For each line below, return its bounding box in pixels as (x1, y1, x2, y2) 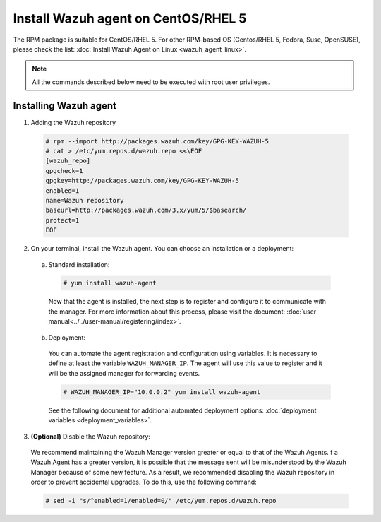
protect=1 (45, 216, 80, 224)
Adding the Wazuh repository (30, 118, 116, 126)
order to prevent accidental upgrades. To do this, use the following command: (30, 477, 257, 487)
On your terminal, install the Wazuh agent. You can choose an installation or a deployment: (30, 244, 294, 253)
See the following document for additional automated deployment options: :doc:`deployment (48, 406, 317, 415)
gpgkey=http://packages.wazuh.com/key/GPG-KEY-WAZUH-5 (45, 177, 239, 185)
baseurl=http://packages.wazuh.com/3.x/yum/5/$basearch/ (45, 206, 247, 215)
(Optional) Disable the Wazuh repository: (30, 432, 151, 441)
